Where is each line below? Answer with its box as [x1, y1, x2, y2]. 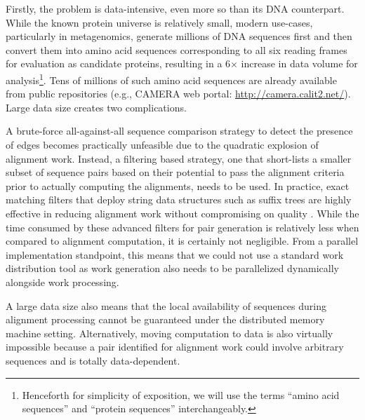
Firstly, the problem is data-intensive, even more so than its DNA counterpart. [6, 1, 345, 15]
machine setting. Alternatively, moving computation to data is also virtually [6, 325, 333, 340]
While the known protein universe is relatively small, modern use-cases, [6, 15, 313, 29]
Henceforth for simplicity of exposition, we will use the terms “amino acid [22, 387, 340, 402]
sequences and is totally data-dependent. [6, 353, 180, 367]
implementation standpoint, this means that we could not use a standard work [6, 247, 344, 262]
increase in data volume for [241, 56, 358, 71]
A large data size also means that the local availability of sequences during [6, 298, 326, 313]
